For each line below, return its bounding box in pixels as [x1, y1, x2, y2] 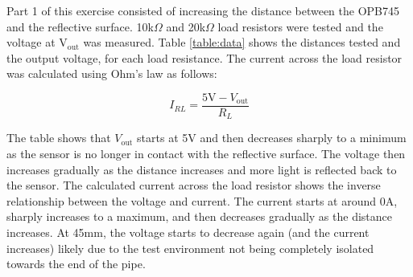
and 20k [166, 18, 206, 35]
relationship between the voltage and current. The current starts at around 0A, [6, 192, 398, 209]
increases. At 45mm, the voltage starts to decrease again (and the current [6, 224, 370, 241]
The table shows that [6, 129, 111, 146]
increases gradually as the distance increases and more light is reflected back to [6, 161, 397, 177]
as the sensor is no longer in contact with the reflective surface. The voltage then [6, 145, 406, 162]
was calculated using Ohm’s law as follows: [6, 65, 217, 82]
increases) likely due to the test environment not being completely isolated [6, 239, 374, 256]
